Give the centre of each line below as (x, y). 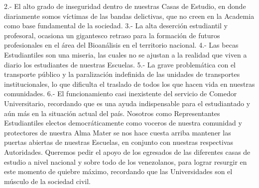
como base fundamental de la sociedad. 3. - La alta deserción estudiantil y (116, 26)
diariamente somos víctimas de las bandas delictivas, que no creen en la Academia (129, 16)
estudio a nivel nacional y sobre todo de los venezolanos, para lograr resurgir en (126, 161)
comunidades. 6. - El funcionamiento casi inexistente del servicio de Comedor (121, 94)
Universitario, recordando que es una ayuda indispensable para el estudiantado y (127, 103)
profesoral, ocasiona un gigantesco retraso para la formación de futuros (112, 35)
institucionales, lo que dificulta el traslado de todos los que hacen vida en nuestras (129, 84)
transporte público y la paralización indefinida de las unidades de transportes (122, 74)
